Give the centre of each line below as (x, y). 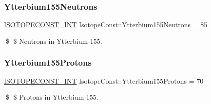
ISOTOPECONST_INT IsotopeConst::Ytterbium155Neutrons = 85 (106, 25)
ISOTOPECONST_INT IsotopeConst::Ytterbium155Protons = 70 (104, 80)
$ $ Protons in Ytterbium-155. (52, 97)
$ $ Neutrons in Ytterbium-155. (54, 41)
